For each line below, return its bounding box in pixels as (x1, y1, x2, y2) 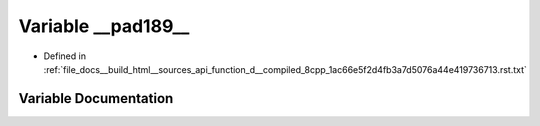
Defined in (43, 50, 87, 62)
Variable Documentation (18, 90, 174, 107)
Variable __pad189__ (18, 15, 190, 37)
